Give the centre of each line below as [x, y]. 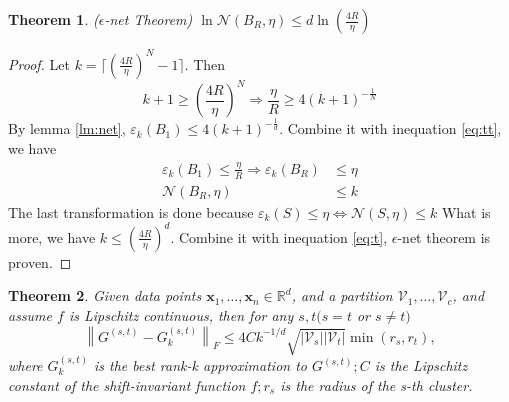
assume [30, 315]
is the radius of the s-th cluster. [376, 384]
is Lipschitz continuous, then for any [181, 315]
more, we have [52, 236]
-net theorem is [444, 236]
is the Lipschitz [421, 365]
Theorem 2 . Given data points [105, 295]
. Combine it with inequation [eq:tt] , [390, 128]
